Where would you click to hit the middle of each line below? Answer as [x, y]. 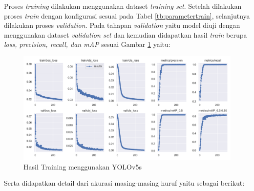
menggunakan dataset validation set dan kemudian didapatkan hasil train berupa [126, 34]
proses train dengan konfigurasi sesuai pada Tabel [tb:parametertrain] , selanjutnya [127, 15]
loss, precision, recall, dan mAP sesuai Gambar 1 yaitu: [87, 44]
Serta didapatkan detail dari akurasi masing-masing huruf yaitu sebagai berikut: [124, 183]
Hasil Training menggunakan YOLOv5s [83, 166]
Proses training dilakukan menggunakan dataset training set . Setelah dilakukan [123, 6]
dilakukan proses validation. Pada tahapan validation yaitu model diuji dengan [122, 25]
